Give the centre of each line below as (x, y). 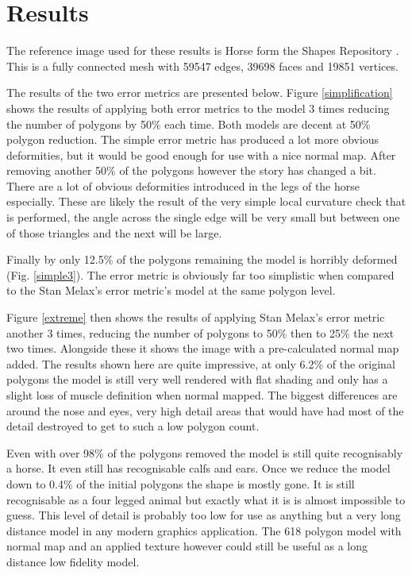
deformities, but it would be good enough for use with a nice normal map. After (201, 154)
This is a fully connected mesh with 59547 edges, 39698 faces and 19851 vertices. (202, 66)
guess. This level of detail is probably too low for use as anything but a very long (204, 515)
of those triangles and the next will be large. (114, 232)
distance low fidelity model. (73, 561)
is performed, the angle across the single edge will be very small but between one (203, 217)
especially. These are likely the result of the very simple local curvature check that (206, 201)
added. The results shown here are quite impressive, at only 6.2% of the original (201, 363)
